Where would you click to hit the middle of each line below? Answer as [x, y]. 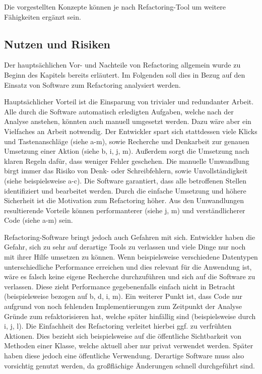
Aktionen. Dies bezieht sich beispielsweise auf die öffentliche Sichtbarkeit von [123, 335]
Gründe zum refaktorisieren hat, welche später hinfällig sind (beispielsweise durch [130, 316]
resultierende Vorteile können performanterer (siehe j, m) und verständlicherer [125, 210]
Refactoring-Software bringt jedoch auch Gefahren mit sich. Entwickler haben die [130, 237]
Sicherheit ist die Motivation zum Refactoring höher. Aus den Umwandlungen [124, 200]
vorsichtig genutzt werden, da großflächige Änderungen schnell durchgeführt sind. [129, 365]
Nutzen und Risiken [57, 44]
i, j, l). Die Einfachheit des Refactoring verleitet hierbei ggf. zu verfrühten [118, 326]
